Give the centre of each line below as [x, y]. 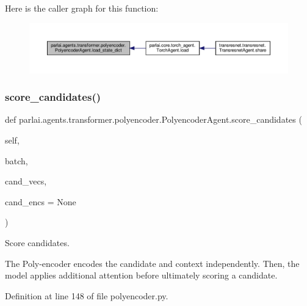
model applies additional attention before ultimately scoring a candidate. [141, 275]
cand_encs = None [41, 201]
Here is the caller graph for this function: [82, 8]
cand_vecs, [26, 181]
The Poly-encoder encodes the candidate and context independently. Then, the [152, 263]
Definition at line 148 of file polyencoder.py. [87, 295]
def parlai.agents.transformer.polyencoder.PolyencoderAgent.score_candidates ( [153, 119]
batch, [16, 160]
